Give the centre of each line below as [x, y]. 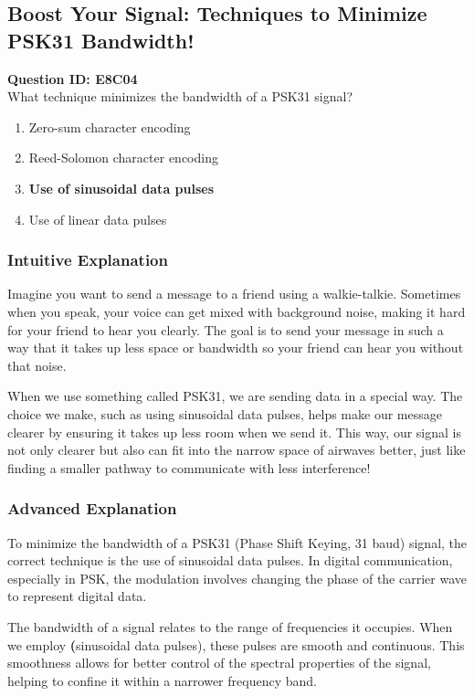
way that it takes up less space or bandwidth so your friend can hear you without [236, 348]
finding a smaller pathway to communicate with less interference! [189, 467]
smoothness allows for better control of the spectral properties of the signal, [219, 663]
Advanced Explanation [92, 508]
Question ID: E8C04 [73, 78]
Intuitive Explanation [88, 260]
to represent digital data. [77, 596]
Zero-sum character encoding [110, 127]
